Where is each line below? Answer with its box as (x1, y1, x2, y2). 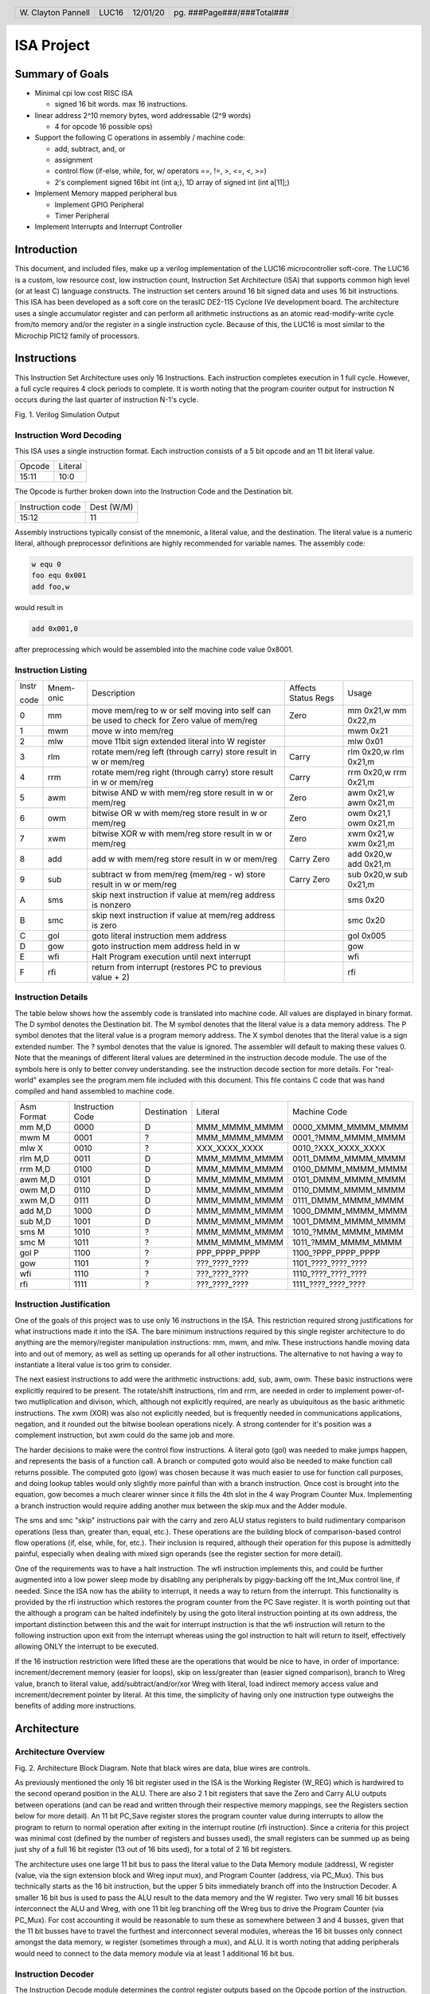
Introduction (14, 243, 78, 257)
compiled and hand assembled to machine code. (14, 1086, 175, 1096)
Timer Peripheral (54, 211, 110, 221)
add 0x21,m (347, 858, 392, 869)
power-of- (370, 1385, 405, 1395)
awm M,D (19, 1173, 56, 1184)
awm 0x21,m (347, 797, 395, 808)
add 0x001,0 (31, 624, 79, 633)
